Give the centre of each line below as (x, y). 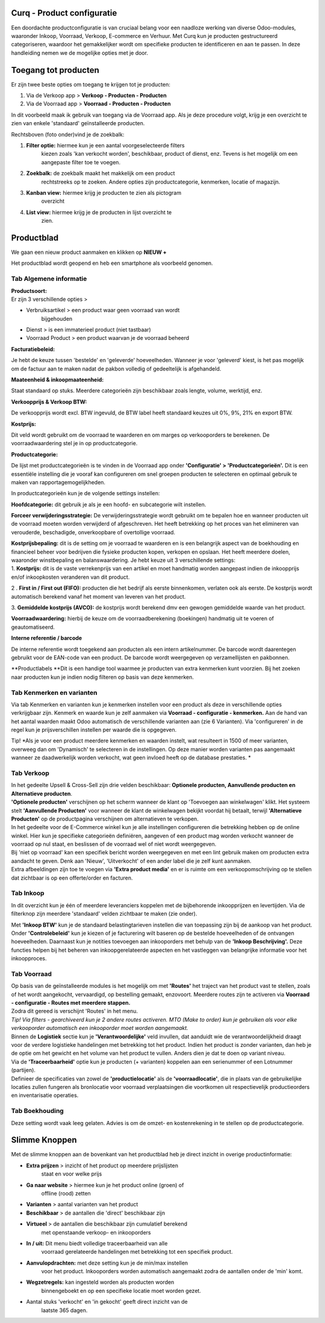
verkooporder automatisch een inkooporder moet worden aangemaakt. (100, 1028)
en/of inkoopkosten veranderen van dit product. (70, 577)
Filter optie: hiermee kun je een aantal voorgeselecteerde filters (105, 145)
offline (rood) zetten (66, 1193)
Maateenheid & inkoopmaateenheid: (57, 380)
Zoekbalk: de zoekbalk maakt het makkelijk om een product (101, 173)
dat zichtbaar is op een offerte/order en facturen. (72, 878)
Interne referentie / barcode (47, 638)
